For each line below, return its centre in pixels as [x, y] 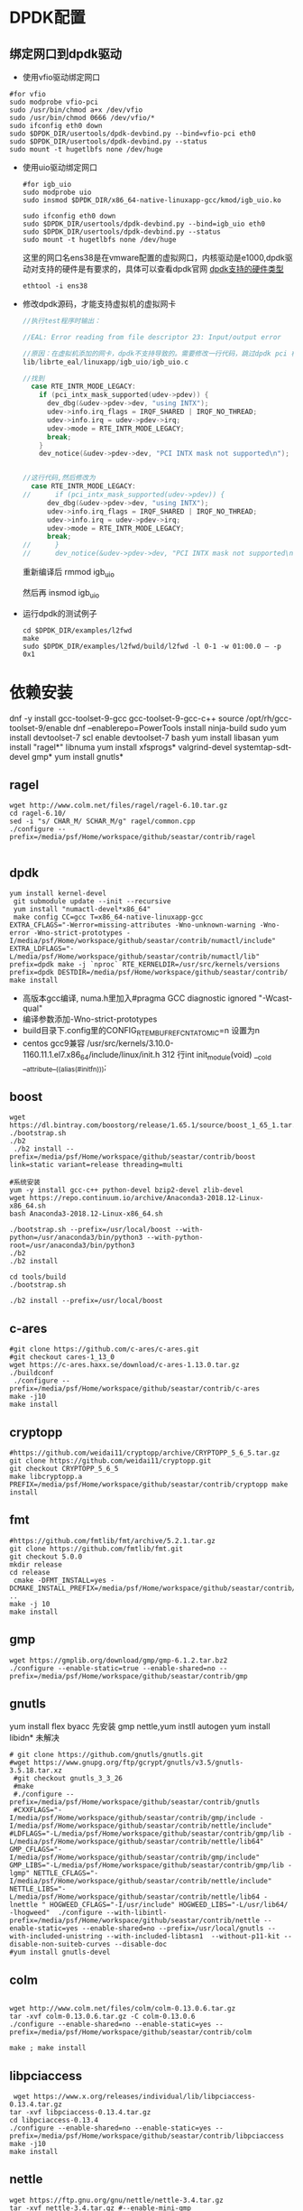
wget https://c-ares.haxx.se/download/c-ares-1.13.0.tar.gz [125, 1365]
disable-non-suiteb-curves [60, 1945]
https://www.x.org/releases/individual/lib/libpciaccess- [144, 2097]
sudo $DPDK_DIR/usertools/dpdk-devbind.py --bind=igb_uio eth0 [144, 224]
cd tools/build [38, 1277]
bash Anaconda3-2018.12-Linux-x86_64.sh [87, 1214]
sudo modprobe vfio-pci [54, 102]
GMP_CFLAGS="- [36, 1850]
